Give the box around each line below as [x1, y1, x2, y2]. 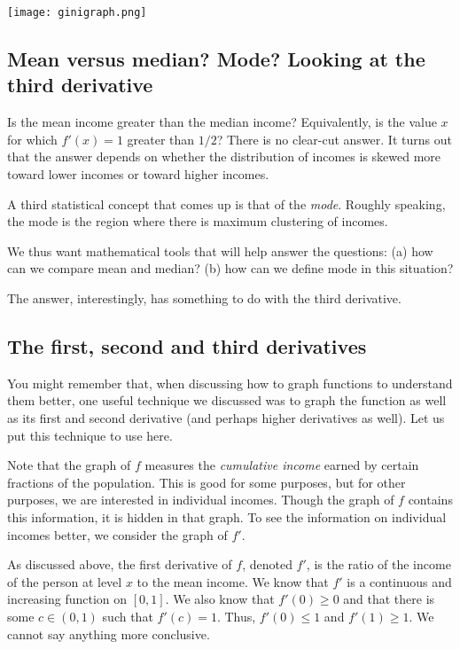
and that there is [343, 590, 435, 608]
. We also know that [165, 590, 275, 608]
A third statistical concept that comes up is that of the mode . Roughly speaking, [7, 194, 446, 213]
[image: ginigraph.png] [7, 6, 147, 19]
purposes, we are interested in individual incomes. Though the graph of [7, 490, 394, 509]
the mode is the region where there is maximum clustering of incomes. [7, 212, 388, 231]
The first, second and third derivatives [7, 332, 367, 359]
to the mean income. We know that [136, 572, 329, 590]
